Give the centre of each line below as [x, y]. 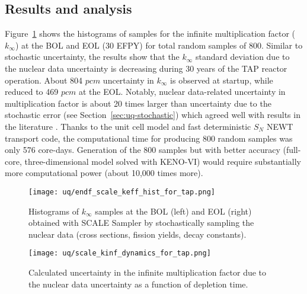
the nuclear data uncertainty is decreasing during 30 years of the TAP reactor [146, 68]
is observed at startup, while [222, 80]
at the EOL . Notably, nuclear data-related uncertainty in [182, 92]
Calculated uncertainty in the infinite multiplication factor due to [148, 272]
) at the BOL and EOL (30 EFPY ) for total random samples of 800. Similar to [159, 45]
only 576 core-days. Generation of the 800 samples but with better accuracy [143, 150]
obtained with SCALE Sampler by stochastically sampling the [141, 223]
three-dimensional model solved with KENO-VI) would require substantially [163, 161]
